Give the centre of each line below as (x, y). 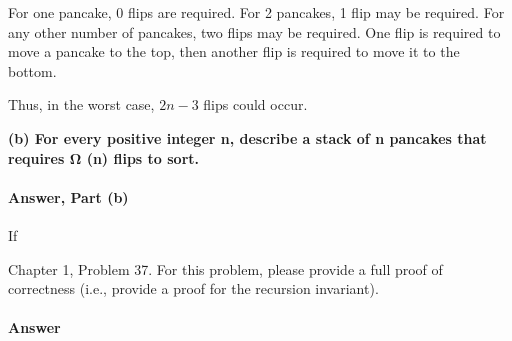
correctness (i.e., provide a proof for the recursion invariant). (193, 288)
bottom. (32, 70)
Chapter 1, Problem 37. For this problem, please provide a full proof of (225, 268)
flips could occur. (255, 104)
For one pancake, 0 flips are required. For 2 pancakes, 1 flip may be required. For (256, 12)
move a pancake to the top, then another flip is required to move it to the (234, 51)
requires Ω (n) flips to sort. (103, 157)
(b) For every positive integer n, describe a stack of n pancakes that (247, 137)
